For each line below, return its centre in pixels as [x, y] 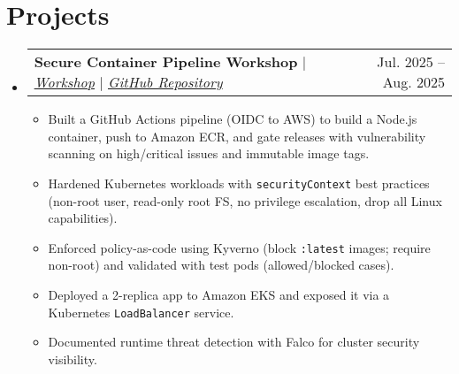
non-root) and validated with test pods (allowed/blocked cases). [221, 265]
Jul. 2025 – [411, 62]
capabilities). [83, 218]
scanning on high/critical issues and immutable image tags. [209, 153]
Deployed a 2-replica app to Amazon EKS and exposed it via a [219, 294]
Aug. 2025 [413, 82]
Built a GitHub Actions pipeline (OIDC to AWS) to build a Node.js [233, 119]
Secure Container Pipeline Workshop [166, 62]
